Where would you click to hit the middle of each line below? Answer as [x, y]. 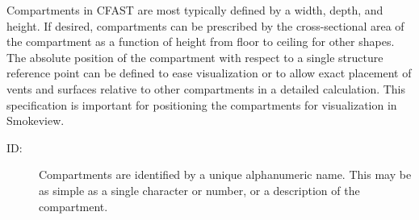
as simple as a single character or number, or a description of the [199, 190]
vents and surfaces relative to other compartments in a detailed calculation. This [206, 88]
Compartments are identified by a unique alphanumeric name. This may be [225, 174]
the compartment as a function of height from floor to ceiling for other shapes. [201, 42]
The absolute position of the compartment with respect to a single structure [195, 57]
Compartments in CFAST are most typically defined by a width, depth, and [195, 10]
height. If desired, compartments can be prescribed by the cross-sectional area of [205, 25]
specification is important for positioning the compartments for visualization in [202, 104]
